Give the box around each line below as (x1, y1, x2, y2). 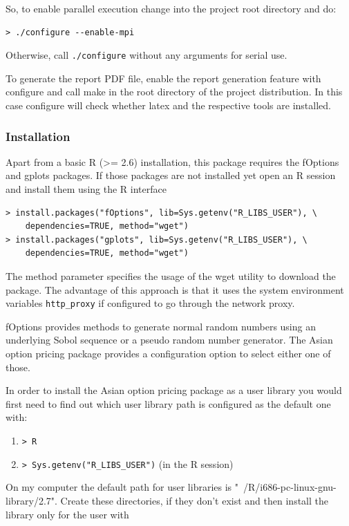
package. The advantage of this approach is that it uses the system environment (6, 282, 344, 297)
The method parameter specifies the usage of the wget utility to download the (6, 269, 336, 283)
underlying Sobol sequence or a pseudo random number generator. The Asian (6, 332, 333, 347)
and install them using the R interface (6, 182, 167, 196)
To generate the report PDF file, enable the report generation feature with (6, 71, 321, 85)
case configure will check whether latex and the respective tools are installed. (6, 98, 331, 113)
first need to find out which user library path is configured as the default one (6, 396, 331, 411)
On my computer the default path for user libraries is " (6, 480, 239, 494)
